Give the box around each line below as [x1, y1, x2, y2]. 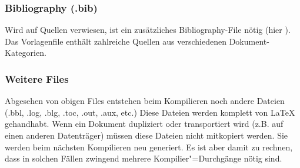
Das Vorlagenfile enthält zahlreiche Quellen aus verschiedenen [5, 35, 226, 47]
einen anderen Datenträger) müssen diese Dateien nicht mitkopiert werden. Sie [5, 129, 288, 141]
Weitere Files [5, 71, 69, 86]
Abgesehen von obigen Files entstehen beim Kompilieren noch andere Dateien [5, 95, 285, 107]
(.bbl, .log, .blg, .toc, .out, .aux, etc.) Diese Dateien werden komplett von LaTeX [5, 106, 295, 118]
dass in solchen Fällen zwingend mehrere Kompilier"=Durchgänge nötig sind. [5, 152, 282, 164]
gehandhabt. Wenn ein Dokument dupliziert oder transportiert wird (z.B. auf [5, 117, 284, 130]
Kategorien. [5, 46, 46, 59]
